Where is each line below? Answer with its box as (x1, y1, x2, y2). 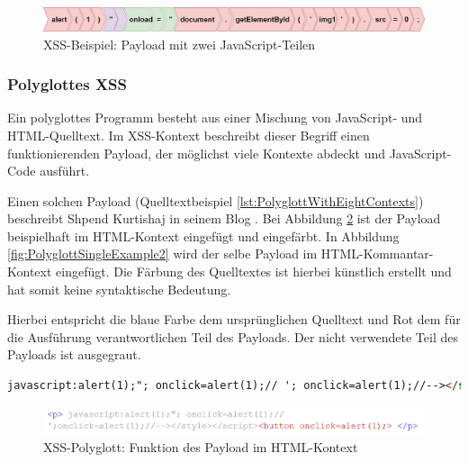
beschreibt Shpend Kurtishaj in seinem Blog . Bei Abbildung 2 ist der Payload (7, 209, 441, 228)
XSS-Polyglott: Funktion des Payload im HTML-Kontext (43, 438, 358, 457)
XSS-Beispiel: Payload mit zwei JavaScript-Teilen (43, 34, 316, 53)
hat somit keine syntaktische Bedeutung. (7, 279, 231, 298)
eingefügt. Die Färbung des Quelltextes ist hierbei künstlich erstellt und (56, 262, 452, 281)
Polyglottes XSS (7, 73, 127, 95)
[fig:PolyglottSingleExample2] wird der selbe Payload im (7, 244, 318, 263)
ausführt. (40, 161, 90, 180)
